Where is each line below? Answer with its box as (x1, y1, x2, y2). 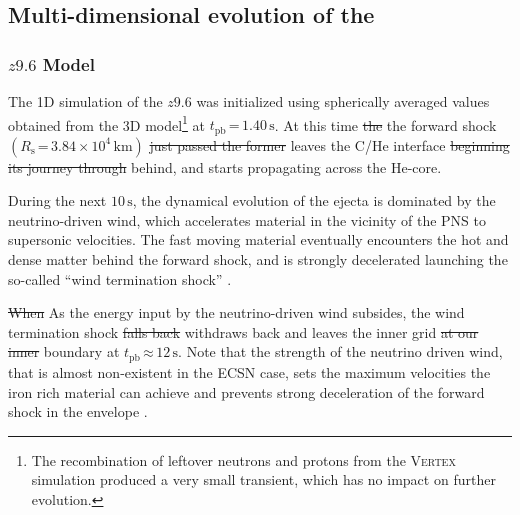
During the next (8, 190, 107, 211)
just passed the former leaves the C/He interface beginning (149, 134, 510, 155)
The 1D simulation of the (8, 91, 163, 111)
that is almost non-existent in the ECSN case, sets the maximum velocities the (8, 361, 491, 382)
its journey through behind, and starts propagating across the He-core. (8, 156, 442, 177)
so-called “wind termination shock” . (8, 268, 232, 289)
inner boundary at (8, 341, 120, 362)
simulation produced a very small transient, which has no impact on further (31, 469, 496, 490)
